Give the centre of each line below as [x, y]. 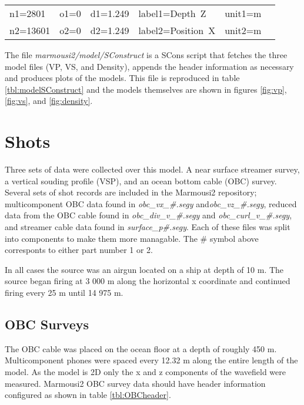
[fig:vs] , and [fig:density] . [49, 101]
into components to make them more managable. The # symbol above [132, 238]
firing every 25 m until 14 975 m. [64, 293]
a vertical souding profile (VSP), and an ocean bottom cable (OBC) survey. [141, 180]
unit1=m [243, 13]
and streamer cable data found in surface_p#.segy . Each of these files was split [148, 227]
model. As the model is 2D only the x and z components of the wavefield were [145, 372]
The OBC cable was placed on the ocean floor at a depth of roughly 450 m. [141, 348]
